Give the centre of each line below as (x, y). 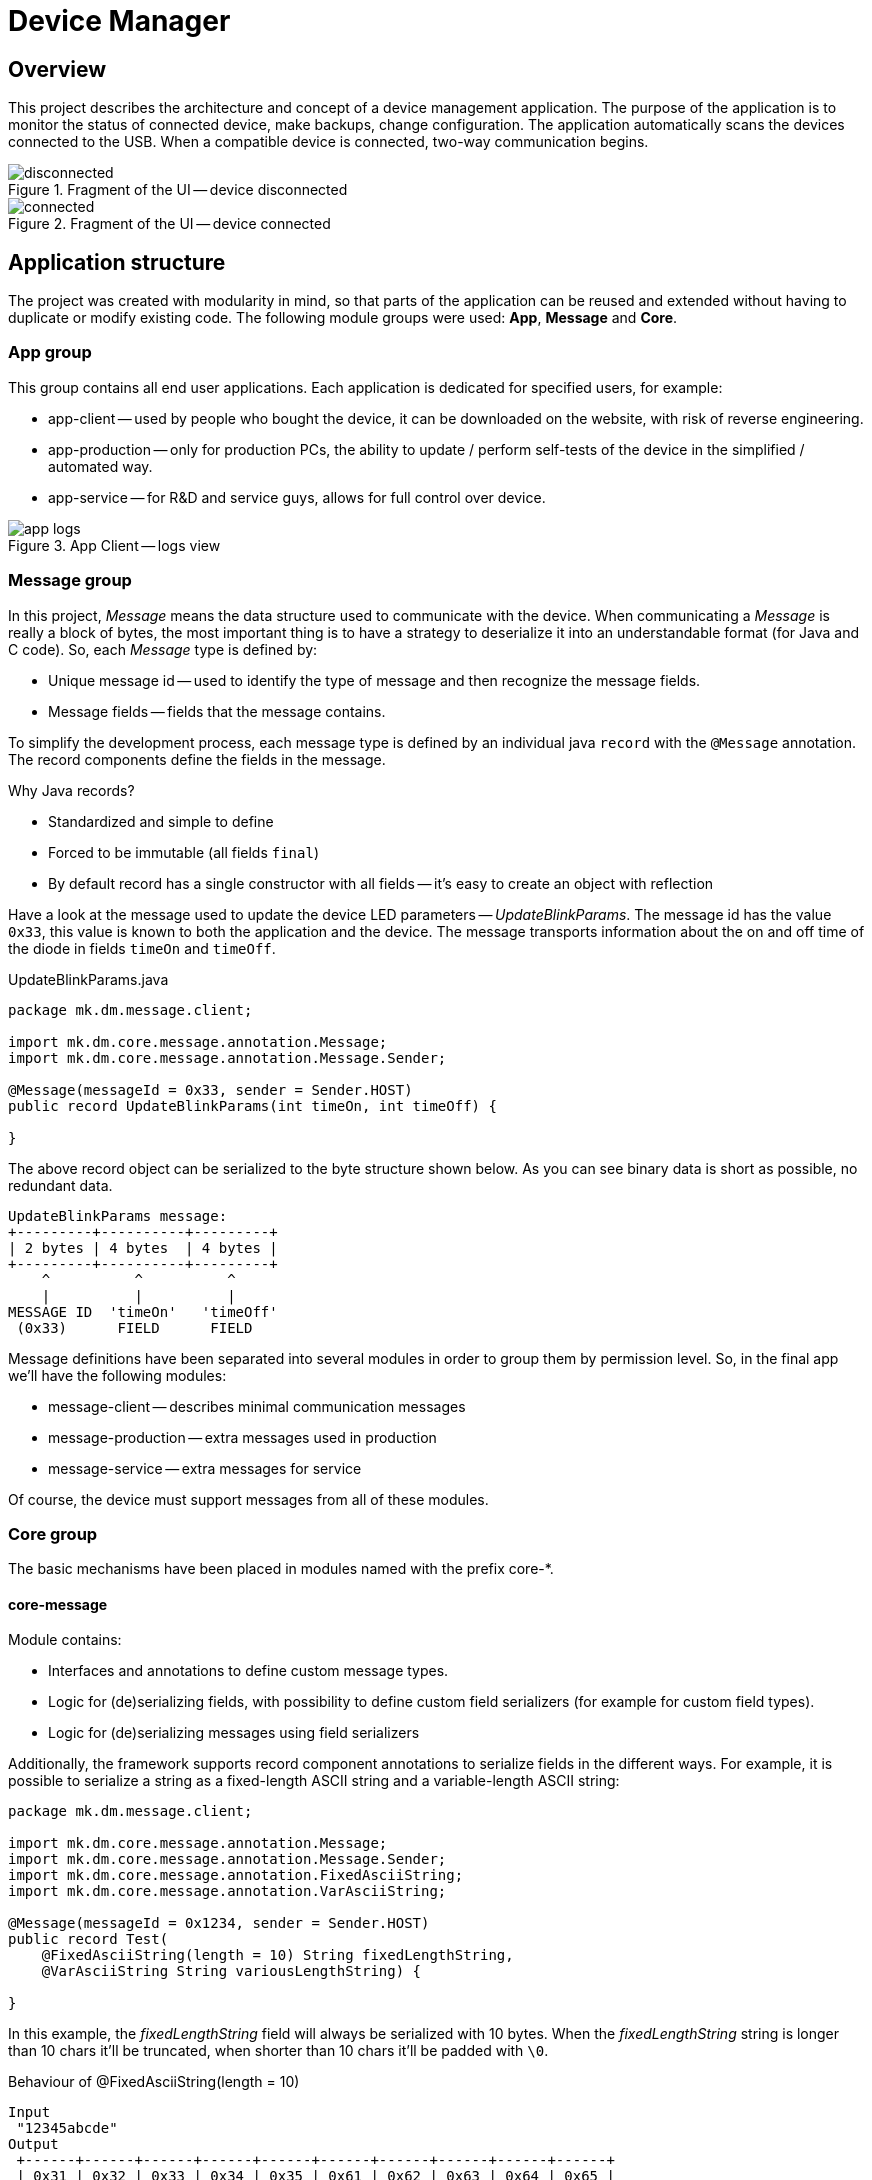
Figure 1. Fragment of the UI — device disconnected (178, 190)
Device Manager (119, 21)
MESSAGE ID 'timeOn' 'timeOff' (143, 1311)
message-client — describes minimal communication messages (257, 1406)
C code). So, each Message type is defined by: (163, 649)
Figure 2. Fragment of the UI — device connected (169, 224)
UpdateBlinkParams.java (88, 979)
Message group (70, 580)
